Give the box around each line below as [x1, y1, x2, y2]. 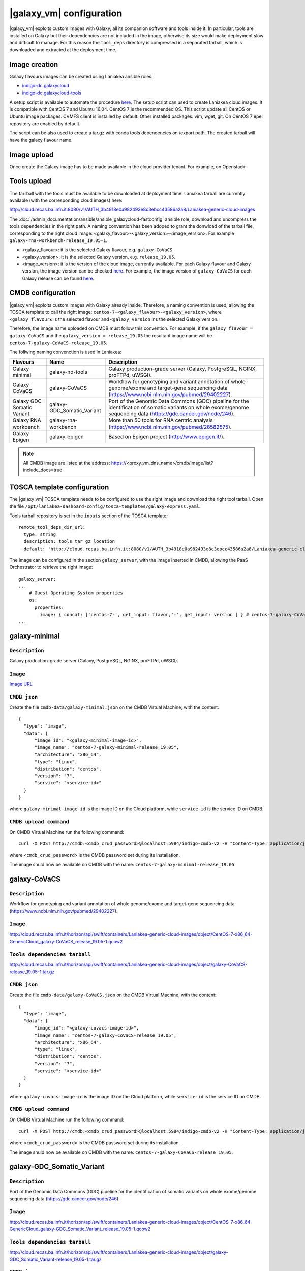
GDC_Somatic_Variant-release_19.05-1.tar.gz [9, 1256, 102, 1262]
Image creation [9, 60, 58, 69]
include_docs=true [23, 467, 63, 473]
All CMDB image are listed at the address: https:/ [23, 460, 125, 466]
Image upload [9, 150, 54, 159]
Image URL [9, 681, 33, 687]
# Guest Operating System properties [28, 590, 123, 596]
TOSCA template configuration [9, 483, 109, 492]
